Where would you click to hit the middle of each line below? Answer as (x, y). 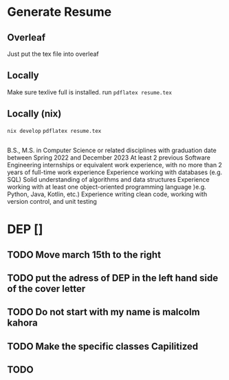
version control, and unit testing (52, 202)
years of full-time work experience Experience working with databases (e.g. (115, 172)
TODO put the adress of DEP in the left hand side (113, 278)
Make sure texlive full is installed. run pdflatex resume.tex (89, 92)
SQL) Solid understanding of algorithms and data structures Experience (108, 180)
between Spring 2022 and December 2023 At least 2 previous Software (109, 158)
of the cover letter (46, 289)
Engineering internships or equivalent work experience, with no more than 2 (115, 165)
